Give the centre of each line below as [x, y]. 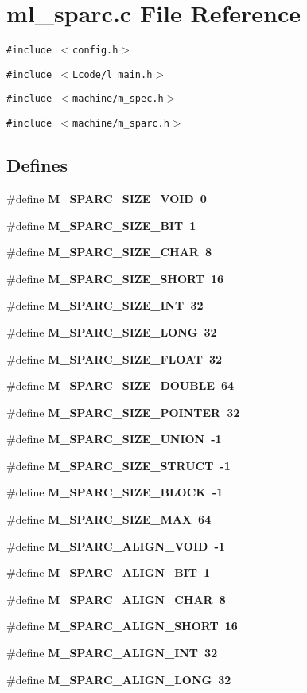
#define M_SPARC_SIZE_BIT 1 [101, 225]
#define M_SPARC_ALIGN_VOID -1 [116, 545]
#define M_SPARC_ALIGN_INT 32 [112, 653]
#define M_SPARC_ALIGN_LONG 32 [119, 679]
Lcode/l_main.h [113, 74]
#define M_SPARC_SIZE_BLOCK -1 [115, 492]
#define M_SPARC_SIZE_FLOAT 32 [115, 358]
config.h [95, 51]
